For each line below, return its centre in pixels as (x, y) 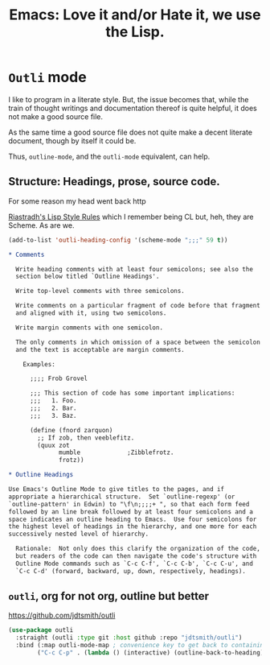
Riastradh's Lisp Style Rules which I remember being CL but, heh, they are (131, 217)
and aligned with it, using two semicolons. (91, 313)
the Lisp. (135, 32)
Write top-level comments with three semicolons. (100, 291)
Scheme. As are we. (41, 225)
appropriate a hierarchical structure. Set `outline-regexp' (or (122, 497)
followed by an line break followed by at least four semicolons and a (131, 512)
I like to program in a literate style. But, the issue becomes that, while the (129, 99)
